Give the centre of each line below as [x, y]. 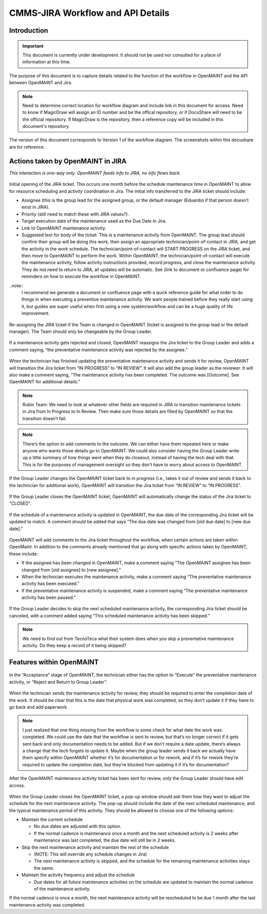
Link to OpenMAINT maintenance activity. [64, 228]
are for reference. [27, 147]
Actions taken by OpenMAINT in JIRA [68, 161]
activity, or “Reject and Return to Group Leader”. [58, 682]
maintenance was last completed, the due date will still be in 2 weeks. [105, 840]
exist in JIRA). [35, 207]
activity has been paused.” [49, 597]
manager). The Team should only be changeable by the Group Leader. [81, 331]
